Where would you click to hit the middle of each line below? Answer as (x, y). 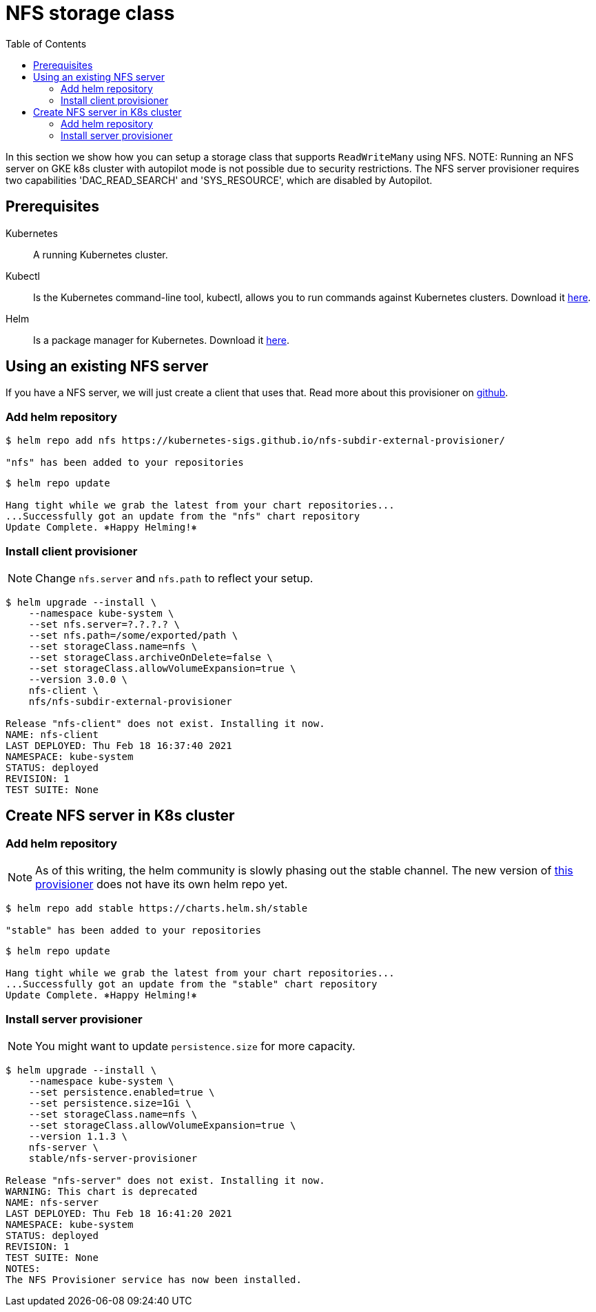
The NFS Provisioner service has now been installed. (154, 1279)
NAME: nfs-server (52, 1202)
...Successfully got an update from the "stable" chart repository (192, 984)
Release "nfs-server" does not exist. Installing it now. (165, 1180)
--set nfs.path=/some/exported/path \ (133, 635)
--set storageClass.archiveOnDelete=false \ (151, 657)
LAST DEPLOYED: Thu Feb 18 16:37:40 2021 (119, 745)
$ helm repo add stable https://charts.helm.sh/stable (157, 909)
